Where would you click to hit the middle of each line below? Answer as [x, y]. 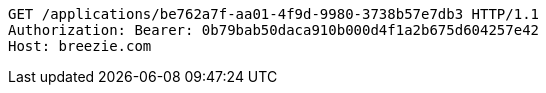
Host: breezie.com [80, 46]
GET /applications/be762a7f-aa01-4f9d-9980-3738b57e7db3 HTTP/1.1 [274, 14]
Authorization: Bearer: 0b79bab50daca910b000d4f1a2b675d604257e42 [274, 30]
